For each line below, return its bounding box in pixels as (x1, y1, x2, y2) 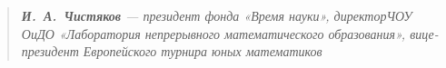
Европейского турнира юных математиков (83, 42, 322, 61)
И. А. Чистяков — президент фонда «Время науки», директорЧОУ (21, 6, 412, 24)
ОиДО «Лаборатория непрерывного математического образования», (21, 24, 406, 43)
